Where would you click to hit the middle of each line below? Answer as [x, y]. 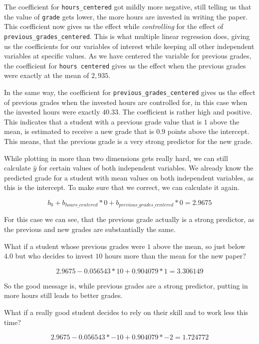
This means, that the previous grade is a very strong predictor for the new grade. [129, 141]
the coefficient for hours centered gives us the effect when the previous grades [125, 65]
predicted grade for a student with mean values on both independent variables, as [129, 177]
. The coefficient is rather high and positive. [185, 112]
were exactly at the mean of [47, 75]
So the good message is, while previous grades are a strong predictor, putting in [126, 285]
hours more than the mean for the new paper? [175, 256]
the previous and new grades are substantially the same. [90, 229]
